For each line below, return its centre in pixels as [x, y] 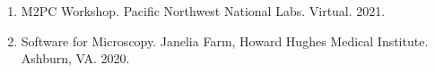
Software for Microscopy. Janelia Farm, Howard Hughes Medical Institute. [225, 41]
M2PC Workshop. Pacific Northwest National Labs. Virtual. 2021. [203, 11]
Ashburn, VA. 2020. [75, 58]
